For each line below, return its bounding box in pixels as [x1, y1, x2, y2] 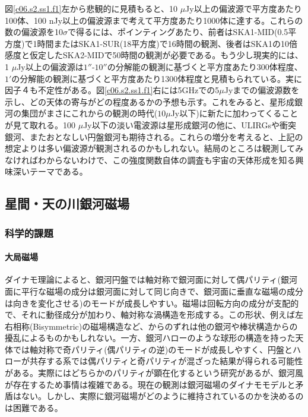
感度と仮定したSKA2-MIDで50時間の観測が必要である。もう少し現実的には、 [5, 49, 303, 61]
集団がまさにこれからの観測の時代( [21, 107, 158, 119]
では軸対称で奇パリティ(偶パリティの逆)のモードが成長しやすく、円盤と [12, 343, 293, 355]
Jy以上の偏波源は [17, 60, 84, 72]
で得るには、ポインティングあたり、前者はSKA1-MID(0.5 [68, 26, 288, 38]
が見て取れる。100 [5, 118, 75, 131]
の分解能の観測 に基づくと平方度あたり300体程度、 [107, 60, 303, 72]
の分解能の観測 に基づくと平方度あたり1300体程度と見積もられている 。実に [11, 72, 302, 84]
